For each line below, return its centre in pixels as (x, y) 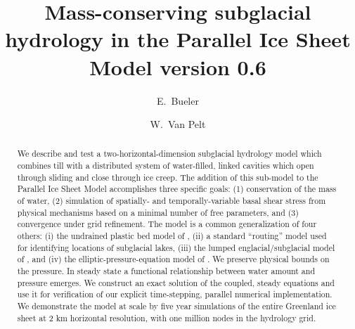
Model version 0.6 (178, 66)
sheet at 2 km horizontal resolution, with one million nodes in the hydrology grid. (167, 317)
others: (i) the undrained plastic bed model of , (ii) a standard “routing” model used (172, 236)
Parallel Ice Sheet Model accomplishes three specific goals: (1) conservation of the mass (177, 189)
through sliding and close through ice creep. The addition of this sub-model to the (168, 177)
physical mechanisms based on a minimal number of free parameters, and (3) (158, 212)
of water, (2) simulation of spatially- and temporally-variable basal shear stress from (172, 201)
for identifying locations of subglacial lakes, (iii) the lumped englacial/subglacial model (176, 247)
